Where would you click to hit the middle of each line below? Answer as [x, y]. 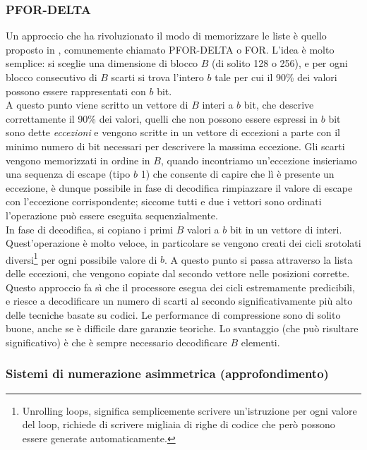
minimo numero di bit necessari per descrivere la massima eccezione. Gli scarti [175, 146]
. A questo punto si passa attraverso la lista [258, 259]
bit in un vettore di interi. [286, 229]
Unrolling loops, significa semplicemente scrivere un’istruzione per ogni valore [189, 410]
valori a [203, 229]
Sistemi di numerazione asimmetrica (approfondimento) [167, 373]
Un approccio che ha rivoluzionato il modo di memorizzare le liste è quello [166, 36]
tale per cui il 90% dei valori [276, 77]
